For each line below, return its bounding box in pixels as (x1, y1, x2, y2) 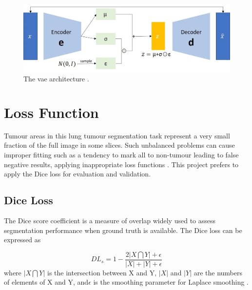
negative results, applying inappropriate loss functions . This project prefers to (4, 159, 239, 169)
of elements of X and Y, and (4, 277, 89, 287)
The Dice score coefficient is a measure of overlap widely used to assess (4, 215, 216, 226)
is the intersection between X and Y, (47, 267, 157, 277)
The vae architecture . (23, 74, 89, 84)
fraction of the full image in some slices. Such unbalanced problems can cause (4, 140, 235, 150)
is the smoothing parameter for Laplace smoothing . (93, 277, 249, 287)
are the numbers (194, 267, 243, 277)
